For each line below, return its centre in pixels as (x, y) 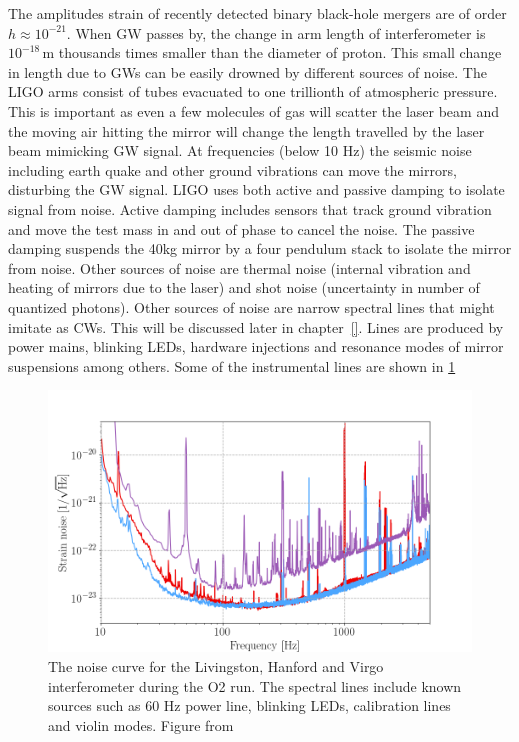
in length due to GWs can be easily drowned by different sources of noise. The (247, 71)
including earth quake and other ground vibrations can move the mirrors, (232, 169)
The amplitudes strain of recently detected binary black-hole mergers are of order (257, 13)
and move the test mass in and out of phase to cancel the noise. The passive (241, 228)
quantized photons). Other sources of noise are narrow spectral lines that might (251, 306)
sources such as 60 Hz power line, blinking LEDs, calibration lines (249, 705)
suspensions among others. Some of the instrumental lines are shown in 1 (232, 365)
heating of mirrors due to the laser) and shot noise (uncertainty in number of (244, 287)
